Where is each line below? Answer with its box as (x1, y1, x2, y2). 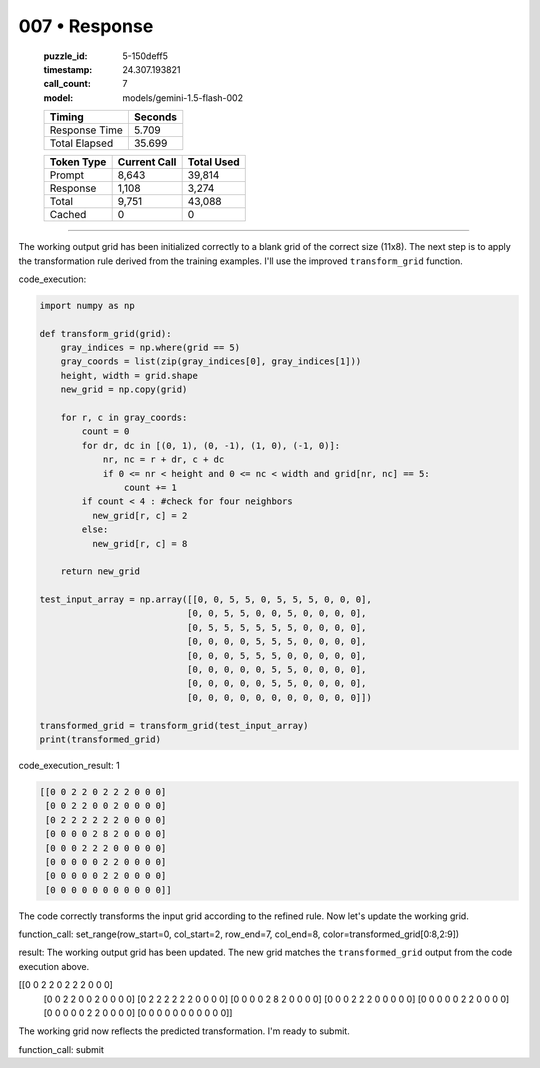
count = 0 (81, 426, 130, 437)
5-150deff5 (122, 50, 169, 62)
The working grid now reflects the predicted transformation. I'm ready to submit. (18, 1025, 350, 1037)
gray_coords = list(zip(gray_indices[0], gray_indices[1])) (60, 356, 362, 367)
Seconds (133, 110, 177, 124)
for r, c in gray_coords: (60, 412, 188, 423)
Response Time (49, 123, 124, 137)
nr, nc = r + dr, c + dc (102, 454, 225, 465)
